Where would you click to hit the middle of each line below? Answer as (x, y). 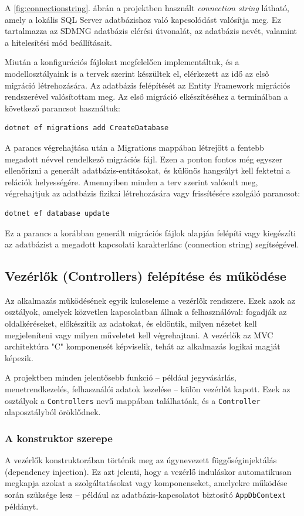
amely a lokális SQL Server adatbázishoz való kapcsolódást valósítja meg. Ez (143, 19)
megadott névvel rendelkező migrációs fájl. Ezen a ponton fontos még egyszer (144, 159)
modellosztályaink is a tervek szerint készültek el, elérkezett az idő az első (137, 73)
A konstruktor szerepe (59, 438)
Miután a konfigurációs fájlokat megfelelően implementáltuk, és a (122, 62)
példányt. (22, 506)
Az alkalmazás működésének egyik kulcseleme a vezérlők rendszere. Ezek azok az (150, 300)
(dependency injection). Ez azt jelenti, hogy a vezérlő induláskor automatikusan (148, 471)
